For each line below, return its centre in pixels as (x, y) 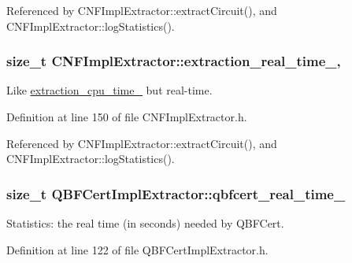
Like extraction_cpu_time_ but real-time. (109, 90)
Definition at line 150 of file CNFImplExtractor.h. (127, 117)
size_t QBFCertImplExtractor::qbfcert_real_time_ (176, 193)
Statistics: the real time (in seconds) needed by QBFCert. (145, 223)
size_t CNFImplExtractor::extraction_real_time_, (174, 61)
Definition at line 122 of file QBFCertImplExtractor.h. (137, 249)
